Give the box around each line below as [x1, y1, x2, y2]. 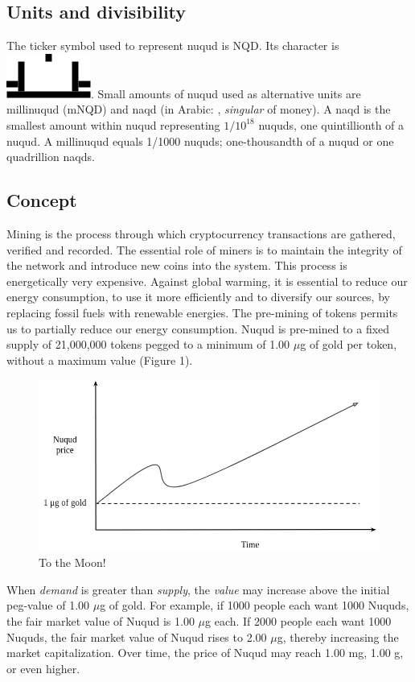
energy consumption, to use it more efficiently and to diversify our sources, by [6, 288, 390, 305]
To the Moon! [39, 554, 106, 571]
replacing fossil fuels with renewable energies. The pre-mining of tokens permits [6, 304, 398, 320]
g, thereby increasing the [277, 628, 399, 645]
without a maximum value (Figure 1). [6, 351, 193, 368]
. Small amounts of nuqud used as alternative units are [91, 85, 361, 101]
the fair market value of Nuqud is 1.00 [6, 613, 195, 630]
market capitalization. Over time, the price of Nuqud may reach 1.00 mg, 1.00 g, [6, 644, 404, 661]
